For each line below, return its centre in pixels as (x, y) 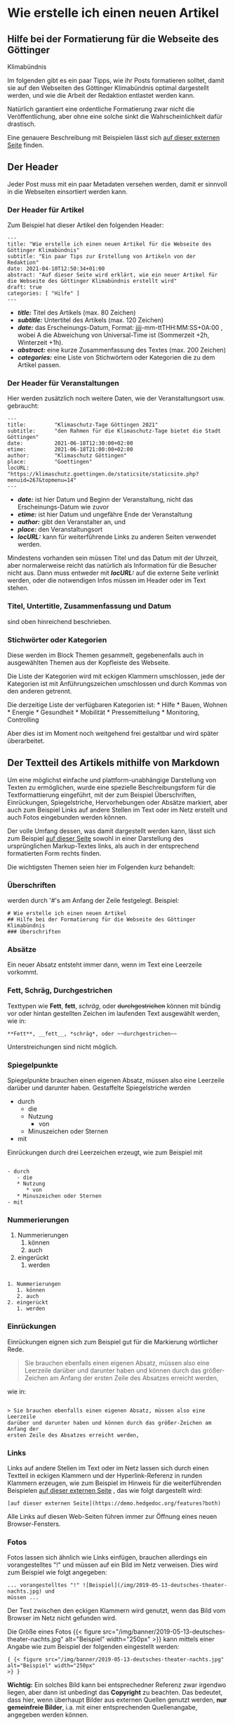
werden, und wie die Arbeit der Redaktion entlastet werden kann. (101, 95)
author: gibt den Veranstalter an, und (72, 522)
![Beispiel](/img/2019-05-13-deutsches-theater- (155, 1585)
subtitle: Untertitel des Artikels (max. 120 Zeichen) (90, 320)
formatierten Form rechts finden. (54, 853)
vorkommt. (23, 972)
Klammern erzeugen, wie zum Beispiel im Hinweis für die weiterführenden (114, 1483)
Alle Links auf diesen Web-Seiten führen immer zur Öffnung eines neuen (112, 1516)
